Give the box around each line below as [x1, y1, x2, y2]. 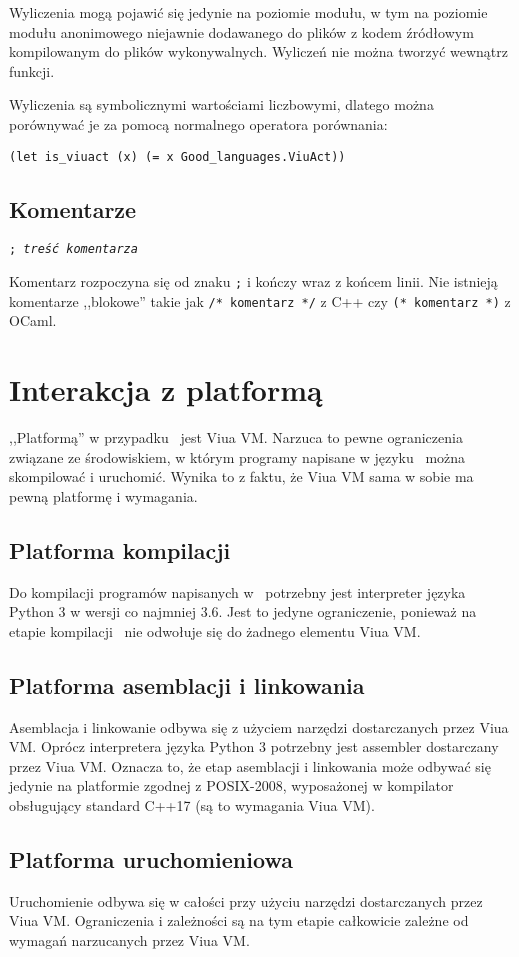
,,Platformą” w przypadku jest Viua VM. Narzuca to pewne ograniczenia [9, 427, 463, 448]
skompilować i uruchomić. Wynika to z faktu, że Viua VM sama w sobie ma [9, 466, 474, 487]
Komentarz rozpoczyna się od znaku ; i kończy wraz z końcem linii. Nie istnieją [9, 271, 498, 292]
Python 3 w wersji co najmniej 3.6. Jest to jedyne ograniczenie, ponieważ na [9, 601, 477, 622]
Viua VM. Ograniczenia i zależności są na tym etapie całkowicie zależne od [9, 910, 469, 931]
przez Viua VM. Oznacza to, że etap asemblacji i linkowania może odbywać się [9, 755, 491, 776]
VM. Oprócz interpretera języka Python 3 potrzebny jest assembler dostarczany [9, 736, 499, 757]
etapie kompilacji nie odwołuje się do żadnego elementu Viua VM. [9, 620, 421, 641]
